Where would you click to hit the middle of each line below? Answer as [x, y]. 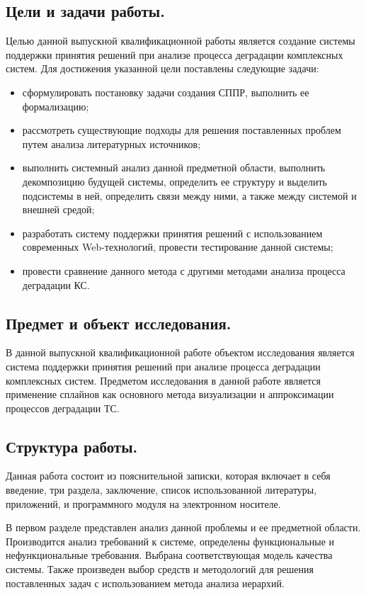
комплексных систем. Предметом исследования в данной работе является [163, 380]
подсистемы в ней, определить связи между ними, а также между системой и [189, 195]
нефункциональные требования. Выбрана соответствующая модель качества [169, 555]
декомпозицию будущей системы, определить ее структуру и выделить [175, 181]
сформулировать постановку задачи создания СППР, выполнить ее [166, 92]
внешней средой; [58, 209]
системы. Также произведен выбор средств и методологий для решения [160, 569]
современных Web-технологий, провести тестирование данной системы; [178, 247]
